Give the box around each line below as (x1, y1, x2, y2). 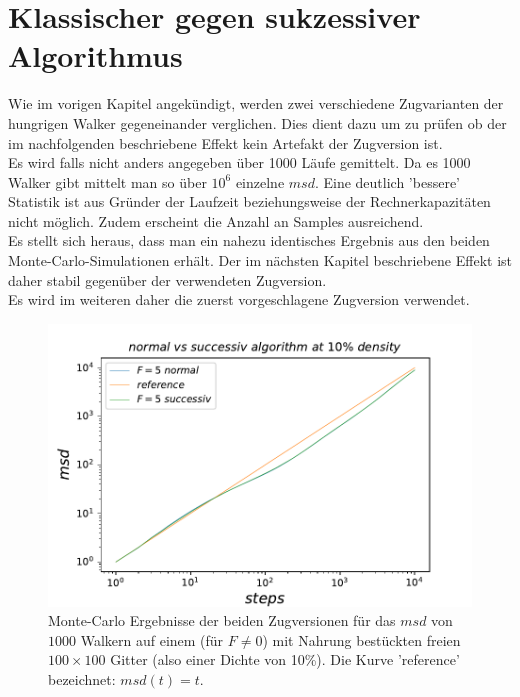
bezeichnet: (48, 668, 116, 689)
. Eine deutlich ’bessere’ (314, 171, 460, 192)
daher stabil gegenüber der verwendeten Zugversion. (8, 269, 327, 290)
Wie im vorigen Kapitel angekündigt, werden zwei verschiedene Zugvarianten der (8, 93, 504, 114)
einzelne (235, 171, 285, 192)
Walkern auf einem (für (80, 629, 224, 650)
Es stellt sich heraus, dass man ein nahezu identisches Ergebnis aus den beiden (8, 230, 490, 251)
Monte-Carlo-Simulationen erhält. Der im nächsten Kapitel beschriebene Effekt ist (8, 250, 512, 271)
